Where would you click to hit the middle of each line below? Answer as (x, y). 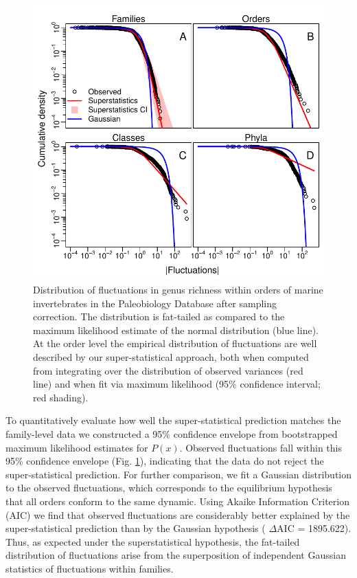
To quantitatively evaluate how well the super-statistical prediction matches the (173, 420)
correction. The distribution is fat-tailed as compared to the (159, 316)
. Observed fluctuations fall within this (261, 447)
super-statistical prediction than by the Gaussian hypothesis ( (136, 528)
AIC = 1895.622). (314, 528)
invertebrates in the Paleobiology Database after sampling (155, 303)
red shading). (61, 397)
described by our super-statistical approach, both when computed (171, 357)
